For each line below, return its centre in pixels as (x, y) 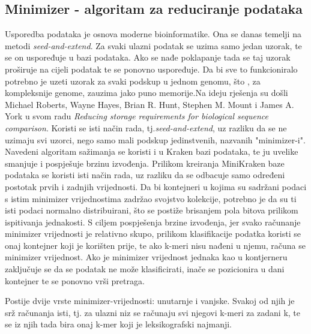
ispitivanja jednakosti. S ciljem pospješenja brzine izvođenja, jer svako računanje (153, 222)
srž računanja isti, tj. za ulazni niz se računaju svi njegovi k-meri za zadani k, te (153, 312)
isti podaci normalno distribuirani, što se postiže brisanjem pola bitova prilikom (152, 210)
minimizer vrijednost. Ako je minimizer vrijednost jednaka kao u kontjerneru (146, 257)
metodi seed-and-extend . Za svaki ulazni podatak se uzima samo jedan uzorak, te (153, 45)
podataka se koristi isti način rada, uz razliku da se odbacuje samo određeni (145, 175)
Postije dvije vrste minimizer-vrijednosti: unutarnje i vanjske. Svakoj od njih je (150, 301)
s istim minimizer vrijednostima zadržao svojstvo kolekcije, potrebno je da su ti (151, 198)
